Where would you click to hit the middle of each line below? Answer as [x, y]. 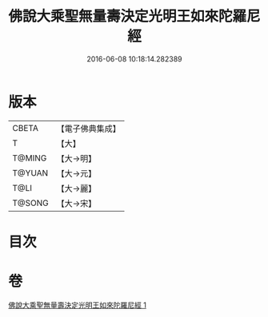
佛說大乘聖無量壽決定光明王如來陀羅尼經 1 [77, 305]
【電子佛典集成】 [89, 129]
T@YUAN [30, 172]
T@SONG [31, 203]
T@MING [30, 158]
